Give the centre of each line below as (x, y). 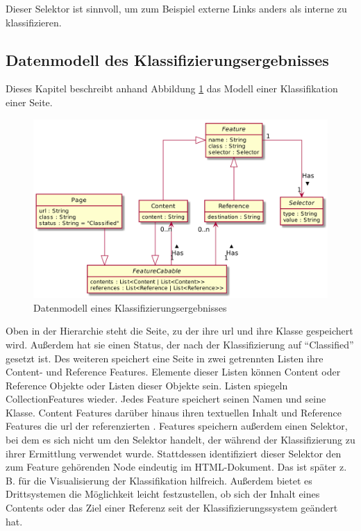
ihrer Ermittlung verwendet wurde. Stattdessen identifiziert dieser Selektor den (174, 453)
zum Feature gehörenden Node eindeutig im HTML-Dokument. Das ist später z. (176, 467)
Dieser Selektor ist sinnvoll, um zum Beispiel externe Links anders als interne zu (176, 8)
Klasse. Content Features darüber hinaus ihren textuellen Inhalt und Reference (174, 412)
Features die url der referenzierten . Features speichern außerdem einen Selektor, (177, 426)
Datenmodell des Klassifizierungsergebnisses (167, 59)
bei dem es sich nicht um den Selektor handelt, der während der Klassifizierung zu (180, 440)
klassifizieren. (34, 22)
